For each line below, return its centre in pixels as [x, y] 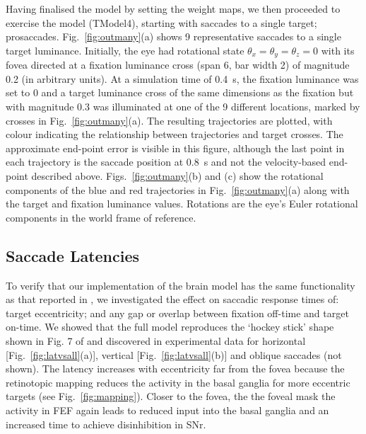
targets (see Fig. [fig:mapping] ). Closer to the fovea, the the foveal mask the [171, 396]
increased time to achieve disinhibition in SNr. [106, 424]
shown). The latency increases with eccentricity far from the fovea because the [175, 369]
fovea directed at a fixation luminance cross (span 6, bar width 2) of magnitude [178, 65]
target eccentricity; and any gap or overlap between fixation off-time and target [177, 313]
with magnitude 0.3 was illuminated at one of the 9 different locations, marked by [183, 107]
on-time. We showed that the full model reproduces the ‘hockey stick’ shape [170, 327]
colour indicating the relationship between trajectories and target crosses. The [175, 134]
